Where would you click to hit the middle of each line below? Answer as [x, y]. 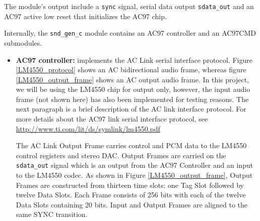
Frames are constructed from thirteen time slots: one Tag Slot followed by [130, 185]
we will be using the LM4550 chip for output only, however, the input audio [133, 89]
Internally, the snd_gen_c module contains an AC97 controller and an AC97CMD [130, 33]
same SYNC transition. [52, 214]
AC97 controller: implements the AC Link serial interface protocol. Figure [134, 60]
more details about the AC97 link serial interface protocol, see [112, 119]
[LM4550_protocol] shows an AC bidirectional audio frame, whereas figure [131, 70]
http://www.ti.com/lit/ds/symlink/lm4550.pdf [88, 128]
